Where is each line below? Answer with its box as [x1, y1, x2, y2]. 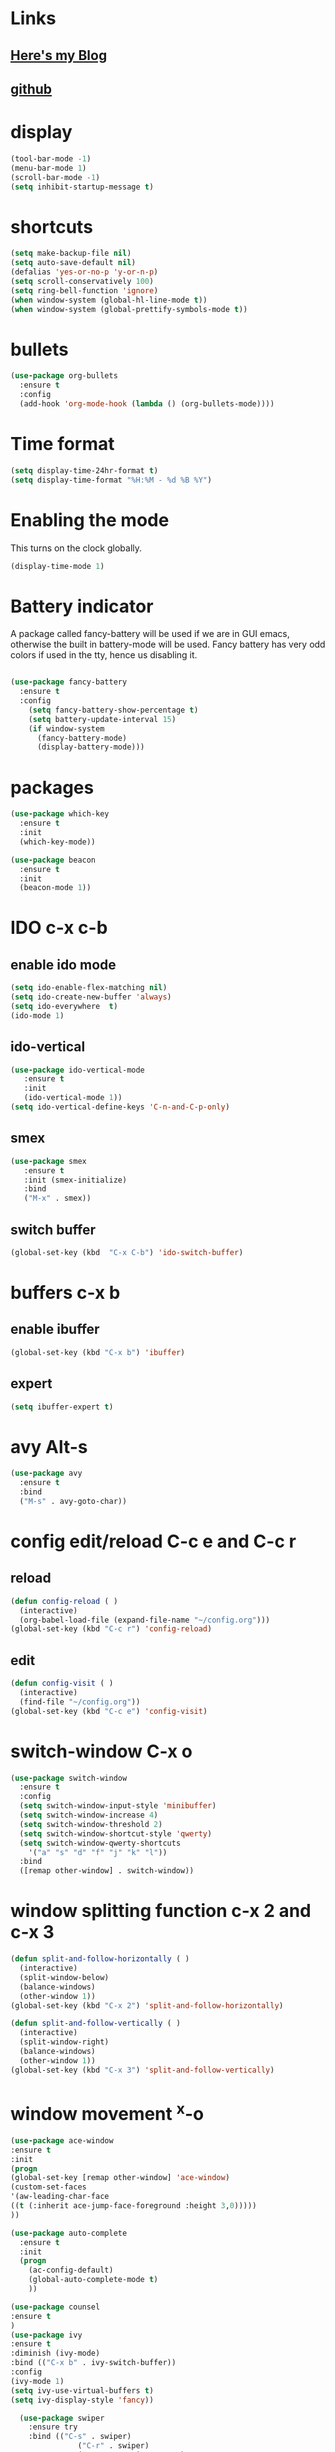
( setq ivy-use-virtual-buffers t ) [10, 2385, 155, 2396]
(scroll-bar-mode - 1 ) [10, 172, 101, 182]
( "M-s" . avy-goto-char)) [19, 1496, 128, 1506]
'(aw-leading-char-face [10, 2192, 110, 2202]
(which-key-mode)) [19, 837, 97, 847]
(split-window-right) [19, 2037, 110, 2047]
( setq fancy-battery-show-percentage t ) [28, 705, 199, 715]
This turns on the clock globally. [10, 542, 143, 554]
